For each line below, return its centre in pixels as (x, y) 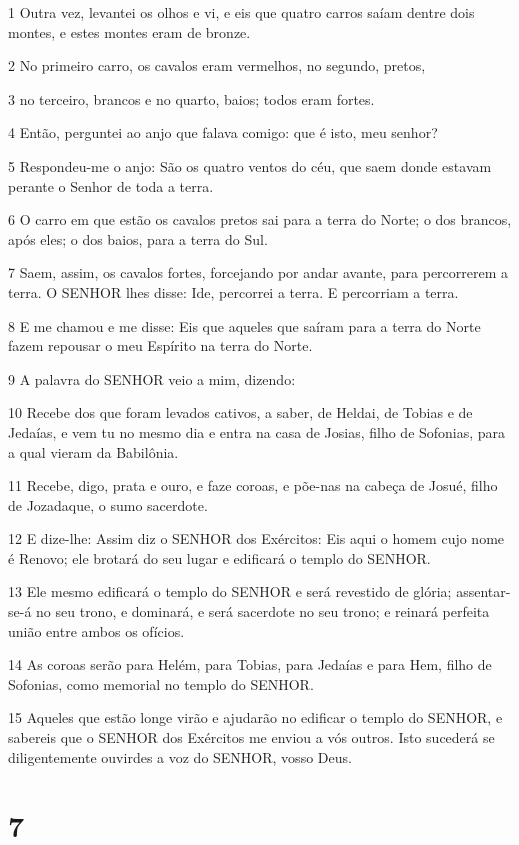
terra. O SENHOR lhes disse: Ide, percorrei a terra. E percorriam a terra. (233, 291)
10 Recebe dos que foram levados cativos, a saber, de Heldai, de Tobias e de (240, 412)
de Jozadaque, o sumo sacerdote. (108, 504)
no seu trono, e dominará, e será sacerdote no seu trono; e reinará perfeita (263, 611)
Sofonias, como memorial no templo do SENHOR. (161, 683)
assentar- (483, 591)
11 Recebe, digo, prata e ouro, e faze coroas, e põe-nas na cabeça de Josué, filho (253, 485)
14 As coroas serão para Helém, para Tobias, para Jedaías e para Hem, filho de (250, 664)
